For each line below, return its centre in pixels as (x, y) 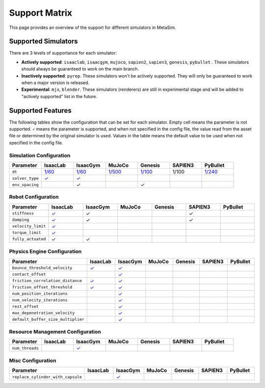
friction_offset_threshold (42, 287)
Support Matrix (41, 13)
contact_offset (29, 274)
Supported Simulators (43, 41)
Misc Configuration (33, 361)
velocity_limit (29, 226)
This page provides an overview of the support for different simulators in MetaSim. (93, 27)
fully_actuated (29, 239)
